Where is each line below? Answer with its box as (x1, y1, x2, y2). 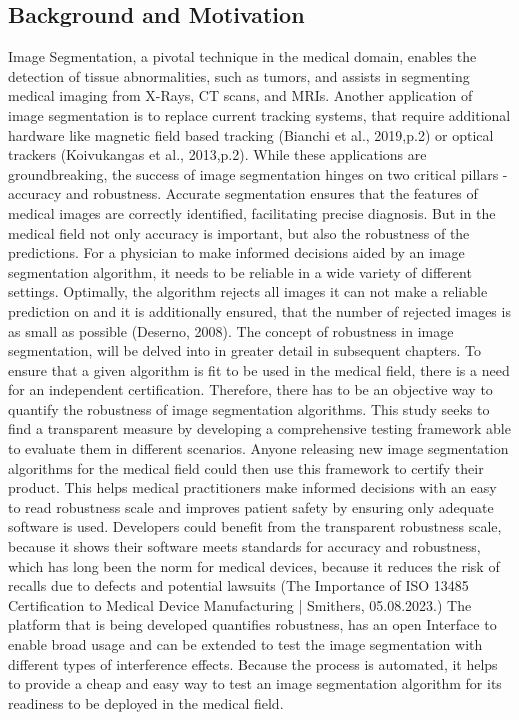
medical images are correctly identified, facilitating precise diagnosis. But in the (8, 202, 496, 223)
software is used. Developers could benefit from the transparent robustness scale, (8, 516, 502, 537)
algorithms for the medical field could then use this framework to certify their (8, 457, 484, 478)
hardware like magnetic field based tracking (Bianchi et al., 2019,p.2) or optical (8, 124, 494, 145)
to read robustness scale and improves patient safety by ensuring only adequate (8, 496, 494, 517)
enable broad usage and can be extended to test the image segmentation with (8, 634, 483, 655)
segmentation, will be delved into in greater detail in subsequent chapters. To (8, 340, 481, 361)
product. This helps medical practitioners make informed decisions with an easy (8, 477, 497, 498)
